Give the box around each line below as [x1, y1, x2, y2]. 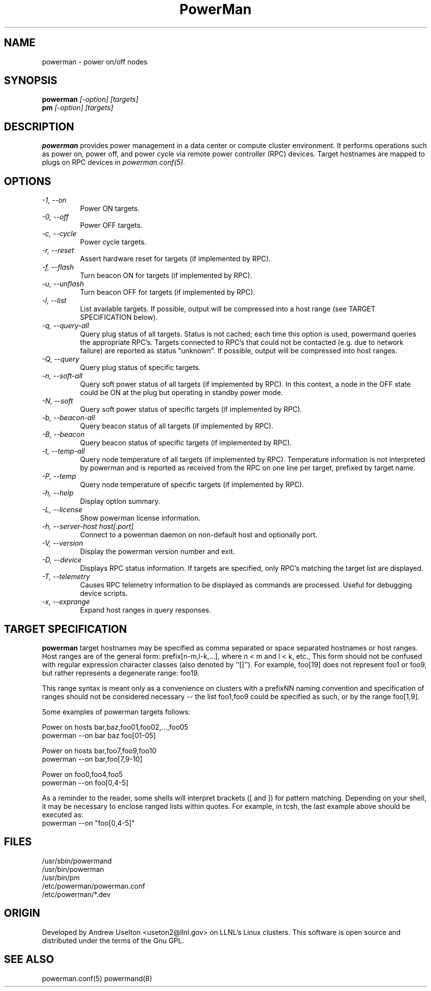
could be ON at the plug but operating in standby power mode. [80, 388, 283, 397]
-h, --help [42, 489, 74, 497]
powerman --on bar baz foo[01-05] [42, 731, 156, 740]
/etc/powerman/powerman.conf [42, 881, 145, 890]
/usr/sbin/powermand [42, 856, 112, 865]
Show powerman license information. [80, 514, 201, 523]
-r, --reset [42, 246, 74, 255]
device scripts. [80, 589, 128, 598]
